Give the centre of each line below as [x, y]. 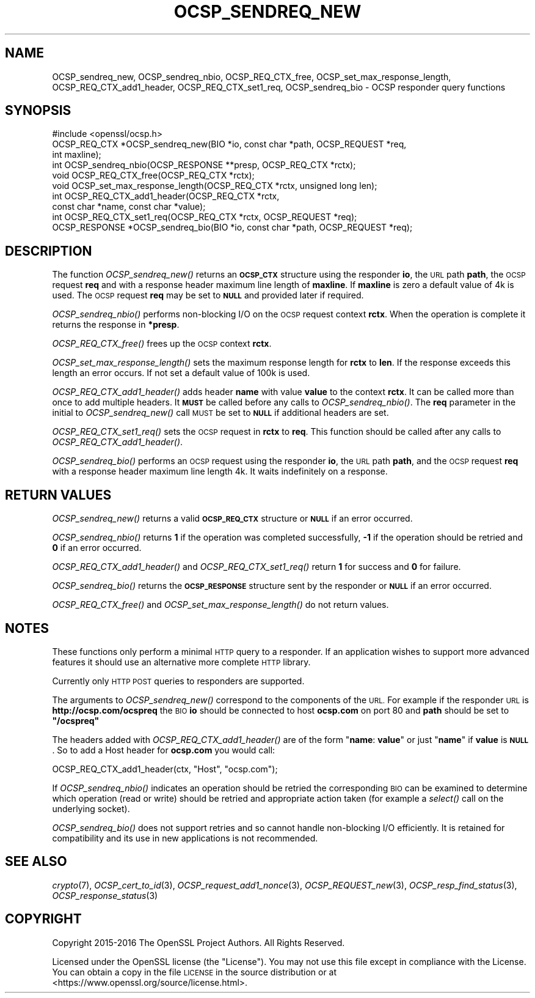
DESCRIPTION [49, 251]
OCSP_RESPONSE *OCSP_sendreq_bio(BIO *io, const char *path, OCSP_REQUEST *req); [232, 227]
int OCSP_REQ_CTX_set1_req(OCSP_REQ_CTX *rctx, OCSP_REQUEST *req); [205, 217]
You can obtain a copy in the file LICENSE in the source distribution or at [195, 972]
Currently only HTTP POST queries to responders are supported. [178, 681]
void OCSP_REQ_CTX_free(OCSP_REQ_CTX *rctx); [153, 176]
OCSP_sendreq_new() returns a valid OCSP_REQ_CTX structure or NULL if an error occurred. [232, 519]
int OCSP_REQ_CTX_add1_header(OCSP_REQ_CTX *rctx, [166, 196]
